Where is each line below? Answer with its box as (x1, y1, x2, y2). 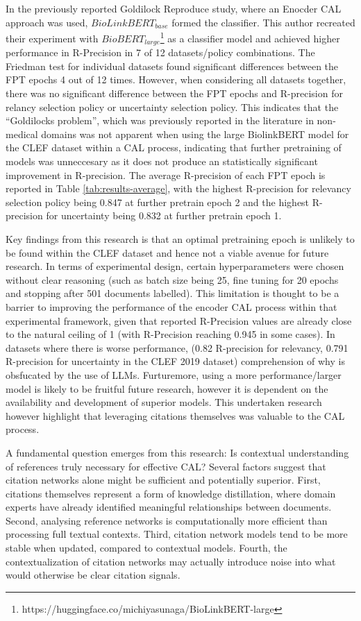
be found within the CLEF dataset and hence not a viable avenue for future (6, 245, 329, 260)
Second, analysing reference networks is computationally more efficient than (6, 513, 328, 527)
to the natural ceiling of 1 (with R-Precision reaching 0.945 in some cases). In (6, 327, 335, 341)
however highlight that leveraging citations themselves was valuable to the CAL (6, 408, 345, 423)
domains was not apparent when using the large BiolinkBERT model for (41, 126, 349, 141)
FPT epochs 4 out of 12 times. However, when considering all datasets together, (6, 72, 346, 87)
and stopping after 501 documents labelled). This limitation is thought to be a (6, 286, 339, 300)
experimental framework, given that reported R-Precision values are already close (6, 313, 352, 327)
